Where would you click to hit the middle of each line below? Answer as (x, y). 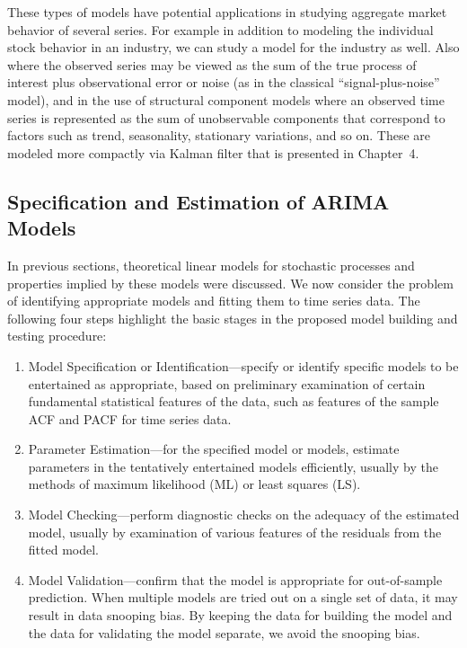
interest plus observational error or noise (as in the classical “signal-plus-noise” (224, 82)
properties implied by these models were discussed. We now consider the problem (230, 283)
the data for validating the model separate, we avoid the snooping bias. (224, 632)
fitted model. (63, 550)
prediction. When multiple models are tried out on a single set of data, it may (243, 597)
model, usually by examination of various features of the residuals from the (235, 532)
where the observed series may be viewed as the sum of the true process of (212, 64)
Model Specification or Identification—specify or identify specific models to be (243, 365)
